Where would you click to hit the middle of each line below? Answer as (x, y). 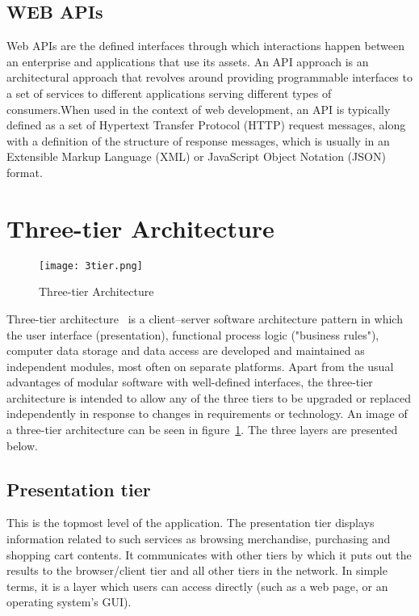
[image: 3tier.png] (91, 266)
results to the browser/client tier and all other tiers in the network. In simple (197, 570)
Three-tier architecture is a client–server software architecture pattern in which (205, 318)
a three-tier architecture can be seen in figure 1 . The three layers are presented (202, 430)
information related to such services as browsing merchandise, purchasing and (199, 539)
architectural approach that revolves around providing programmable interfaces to (209, 77)
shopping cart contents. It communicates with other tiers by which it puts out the (209, 554)
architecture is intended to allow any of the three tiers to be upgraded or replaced (209, 397)
